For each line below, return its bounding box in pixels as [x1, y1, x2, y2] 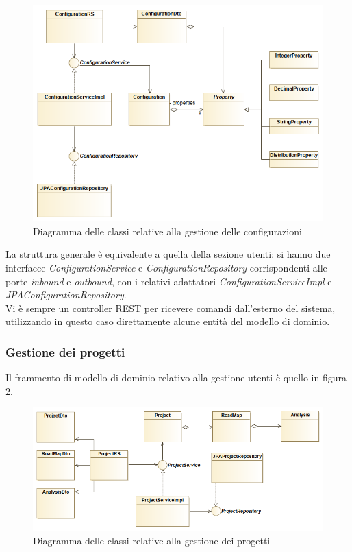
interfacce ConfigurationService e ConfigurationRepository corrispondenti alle [5, 260, 327, 274]
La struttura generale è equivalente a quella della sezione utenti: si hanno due [5, 247, 331, 261]
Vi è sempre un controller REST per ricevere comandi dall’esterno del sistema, [5, 300, 336, 315]
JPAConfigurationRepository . [5, 287, 127, 302]
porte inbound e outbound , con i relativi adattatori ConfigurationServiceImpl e [5, 274, 332, 288]
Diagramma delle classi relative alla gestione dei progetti [33, 533, 271, 547]
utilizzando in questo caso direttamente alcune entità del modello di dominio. [5, 314, 330, 328]
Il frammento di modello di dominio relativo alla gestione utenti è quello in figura [5, 370, 347, 385]
